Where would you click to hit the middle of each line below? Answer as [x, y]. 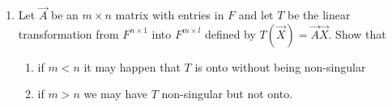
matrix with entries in [170, 15]
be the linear [319, 15]
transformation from [68, 33]
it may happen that [132, 66]
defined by [230, 33]
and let [256, 15]
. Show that [357, 33]
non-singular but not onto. [227, 94]
